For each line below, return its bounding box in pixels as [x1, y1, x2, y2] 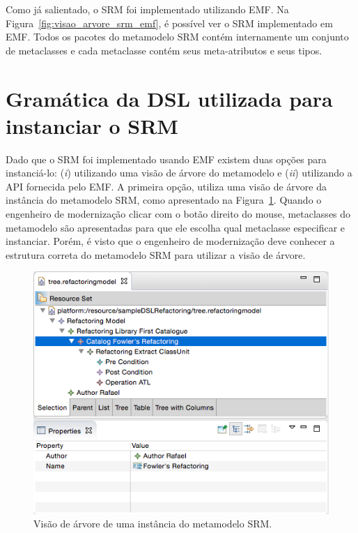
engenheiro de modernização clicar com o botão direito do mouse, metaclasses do [6, 207, 351, 221]
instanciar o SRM [6, 111, 178, 140]
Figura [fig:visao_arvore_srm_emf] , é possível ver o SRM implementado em [6, 15, 333, 30]
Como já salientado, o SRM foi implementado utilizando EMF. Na [6, 2, 289, 16]
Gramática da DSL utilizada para [6, 84, 333, 112]
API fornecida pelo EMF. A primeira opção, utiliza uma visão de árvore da [6, 179, 327, 193]
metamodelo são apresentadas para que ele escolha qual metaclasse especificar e [6, 220, 345, 234]
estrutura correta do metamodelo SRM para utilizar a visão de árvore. [6, 247, 306, 262]
